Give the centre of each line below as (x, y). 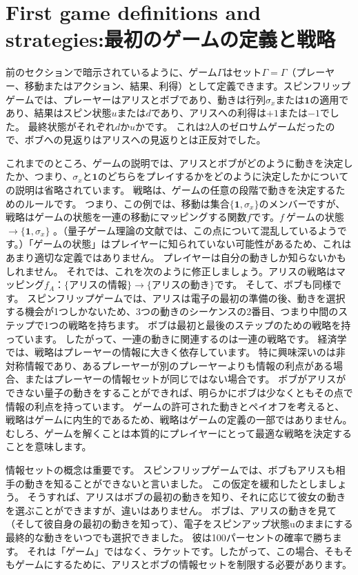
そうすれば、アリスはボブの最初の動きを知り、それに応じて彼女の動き (187, 497)
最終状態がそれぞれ (71, 126)
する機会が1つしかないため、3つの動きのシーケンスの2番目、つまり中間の (172, 311)
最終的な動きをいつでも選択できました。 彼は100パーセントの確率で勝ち (169, 537)
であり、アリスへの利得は (209, 113)
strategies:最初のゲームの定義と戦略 (171, 39)
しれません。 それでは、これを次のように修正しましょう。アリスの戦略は (171, 271)
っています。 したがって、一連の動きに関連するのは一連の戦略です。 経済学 (176, 338)
